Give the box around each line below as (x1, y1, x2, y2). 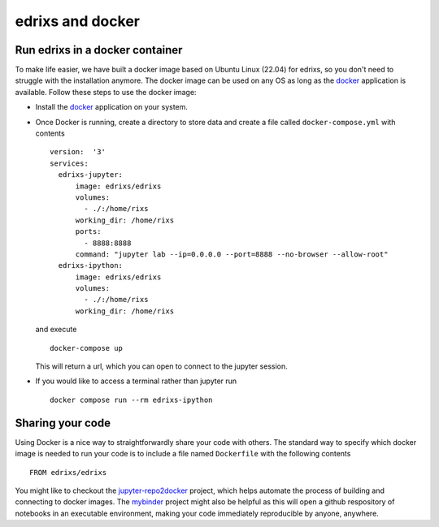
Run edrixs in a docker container (15, 43, 183, 57)
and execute (35, 325, 77, 335)
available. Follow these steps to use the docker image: (15, 87, 197, 97)
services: (50, 158, 89, 168)
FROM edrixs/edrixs (29, 468, 107, 477)
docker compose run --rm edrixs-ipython (50, 395, 213, 404)
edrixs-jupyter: (58, 171, 124, 179)
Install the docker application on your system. (35, 102, 189, 112)
